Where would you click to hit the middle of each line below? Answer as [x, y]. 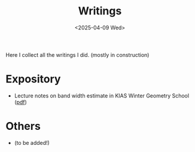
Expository [33, 79]
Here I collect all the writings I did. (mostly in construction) [77, 54]
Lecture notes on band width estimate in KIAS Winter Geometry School [102, 95]
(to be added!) [32, 142]
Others [23, 126]
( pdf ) [21, 102]
